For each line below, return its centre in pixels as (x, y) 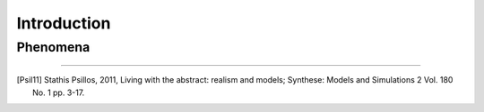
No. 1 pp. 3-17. (59, 92)
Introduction (64, 23)
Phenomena (53, 47)
